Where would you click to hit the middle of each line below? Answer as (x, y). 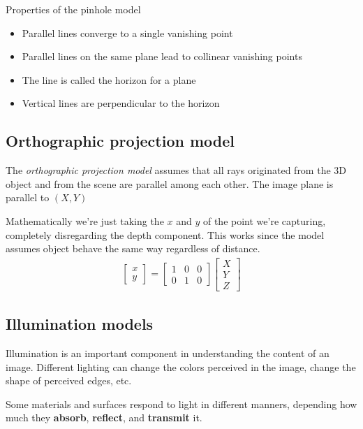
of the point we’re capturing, (264, 220)
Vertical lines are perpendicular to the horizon (121, 103)
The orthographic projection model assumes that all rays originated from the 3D (176, 170)
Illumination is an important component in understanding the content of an (168, 353)
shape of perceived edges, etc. (69, 380)
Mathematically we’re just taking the (85, 220)
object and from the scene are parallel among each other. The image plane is (170, 183)
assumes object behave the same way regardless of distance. (133, 248)
